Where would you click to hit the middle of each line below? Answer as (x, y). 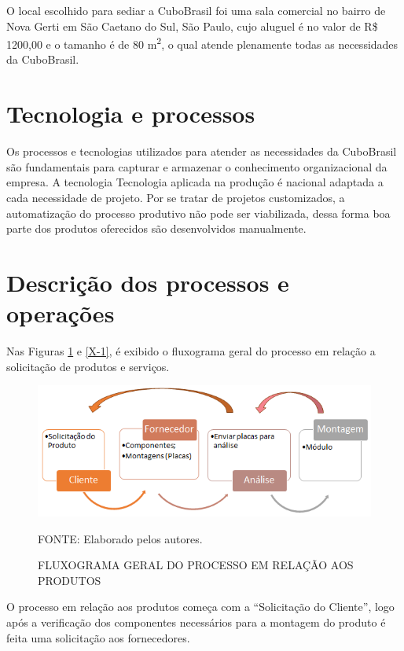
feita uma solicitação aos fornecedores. (98, 637)
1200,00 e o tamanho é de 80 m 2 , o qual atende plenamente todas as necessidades (202, 43)
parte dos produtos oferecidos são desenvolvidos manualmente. (156, 228)
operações (61, 313)
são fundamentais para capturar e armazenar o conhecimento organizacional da (197, 166)
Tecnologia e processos (131, 114)
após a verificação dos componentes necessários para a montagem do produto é (196, 622)
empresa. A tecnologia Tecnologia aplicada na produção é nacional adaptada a (195, 182)
